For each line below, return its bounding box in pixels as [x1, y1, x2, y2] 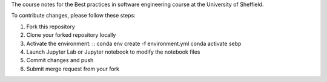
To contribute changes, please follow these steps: [11, 12, 136, 19]
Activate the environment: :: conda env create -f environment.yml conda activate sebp [26, 40, 242, 47]
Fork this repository [26, 23, 75, 30]
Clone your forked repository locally [26, 31, 116, 39]
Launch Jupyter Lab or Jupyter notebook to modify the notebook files [26, 48, 200, 55]
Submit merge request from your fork [26, 65, 119, 72]
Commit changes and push [26, 57, 94, 64]
